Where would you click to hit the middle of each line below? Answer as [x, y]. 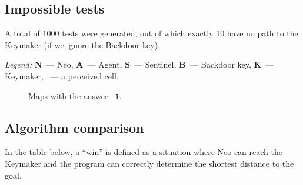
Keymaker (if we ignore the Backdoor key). [82, 44]
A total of [22, 33]
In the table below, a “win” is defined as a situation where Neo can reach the [144, 152]
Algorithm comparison [74, 127]
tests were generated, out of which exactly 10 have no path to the [180, 33]
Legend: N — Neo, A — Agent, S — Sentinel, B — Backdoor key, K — [139, 64]
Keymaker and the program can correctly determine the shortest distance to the [149, 164]
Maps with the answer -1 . [75, 95]
